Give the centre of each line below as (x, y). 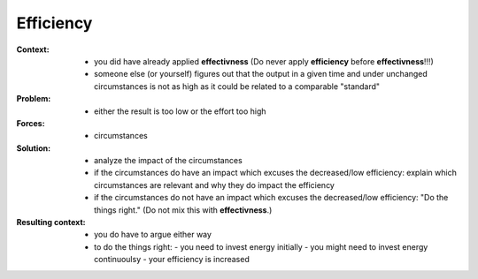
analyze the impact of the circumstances (168, 161)
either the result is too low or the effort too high (180, 111)
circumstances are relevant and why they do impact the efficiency (215, 185)
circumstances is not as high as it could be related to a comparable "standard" (237, 86)
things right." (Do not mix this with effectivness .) (183, 210)
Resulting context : (51, 222)
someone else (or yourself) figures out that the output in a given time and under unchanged (261, 74)
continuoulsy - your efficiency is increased (172, 260)
